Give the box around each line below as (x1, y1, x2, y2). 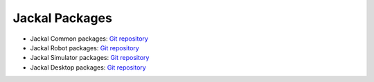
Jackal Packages (12, 10, 112, 25)
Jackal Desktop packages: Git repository (30, 63, 147, 72)
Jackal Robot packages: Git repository (30, 43, 140, 52)
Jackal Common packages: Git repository (30, 34, 149, 43)
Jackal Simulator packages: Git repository (30, 54, 150, 62)
